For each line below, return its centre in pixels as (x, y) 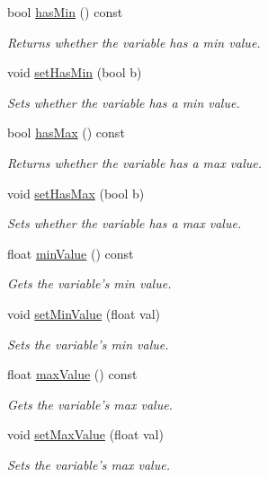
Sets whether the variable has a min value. (124, 102)
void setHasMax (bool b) (76, 193)
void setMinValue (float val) (84, 313)
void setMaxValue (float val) (85, 434)
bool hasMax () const (66, 132)
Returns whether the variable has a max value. (135, 162)
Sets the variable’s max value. (89, 464)
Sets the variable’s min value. (88, 344)
